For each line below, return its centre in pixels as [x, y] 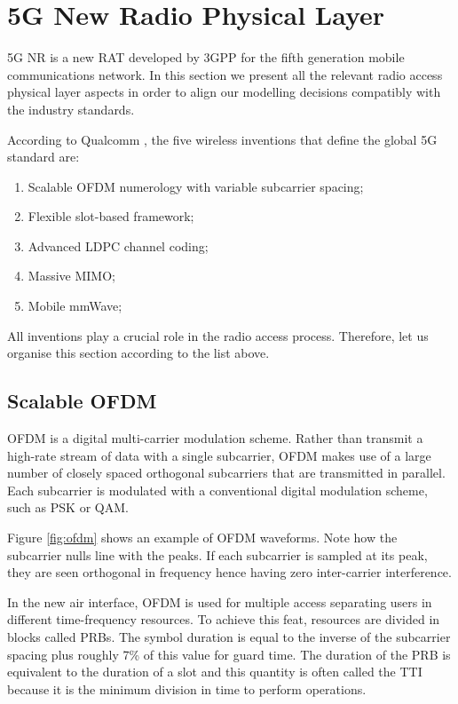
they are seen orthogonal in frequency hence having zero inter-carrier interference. [229, 572]
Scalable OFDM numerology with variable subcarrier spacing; [196, 186]
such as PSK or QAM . [68, 507]
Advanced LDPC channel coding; [118, 245]
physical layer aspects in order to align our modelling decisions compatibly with [224, 92]
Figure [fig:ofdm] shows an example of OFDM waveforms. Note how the [202, 538]
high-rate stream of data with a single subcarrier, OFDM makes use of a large [219, 455]
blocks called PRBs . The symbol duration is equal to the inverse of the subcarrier [229, 636]
